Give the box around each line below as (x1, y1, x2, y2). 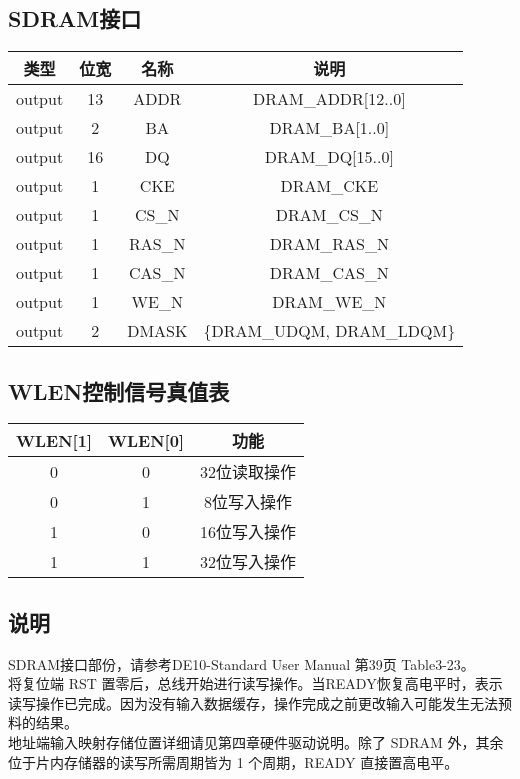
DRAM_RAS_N (269, 232, 389, 256)
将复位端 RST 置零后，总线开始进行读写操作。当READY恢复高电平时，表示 (8, 673, 503, 694)
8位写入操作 (204, 490, 293, 514)
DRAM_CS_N (275, 203, 383, 227)
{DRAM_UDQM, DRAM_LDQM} (203, 319, 456, 343)
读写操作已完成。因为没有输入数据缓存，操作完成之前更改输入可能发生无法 (8, 692, 498, 713)
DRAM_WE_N (272, 290, 387, 314)
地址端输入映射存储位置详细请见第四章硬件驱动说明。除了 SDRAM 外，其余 (8, 731, 504, 752)
